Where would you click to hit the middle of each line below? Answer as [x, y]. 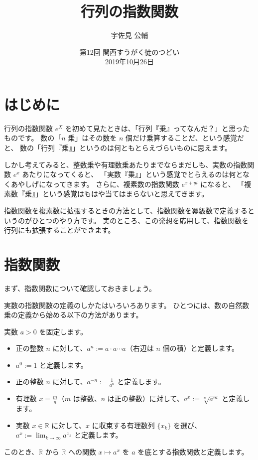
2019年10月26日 [129, 62]
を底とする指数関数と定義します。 [193, 451]
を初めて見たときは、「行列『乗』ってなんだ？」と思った [157, 128]
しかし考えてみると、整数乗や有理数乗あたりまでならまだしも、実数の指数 [126, 164]
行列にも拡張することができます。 [60, 230]
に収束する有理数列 [123, 425]
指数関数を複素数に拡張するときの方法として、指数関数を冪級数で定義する [126, 210]
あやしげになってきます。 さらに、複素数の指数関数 [95, 184]
